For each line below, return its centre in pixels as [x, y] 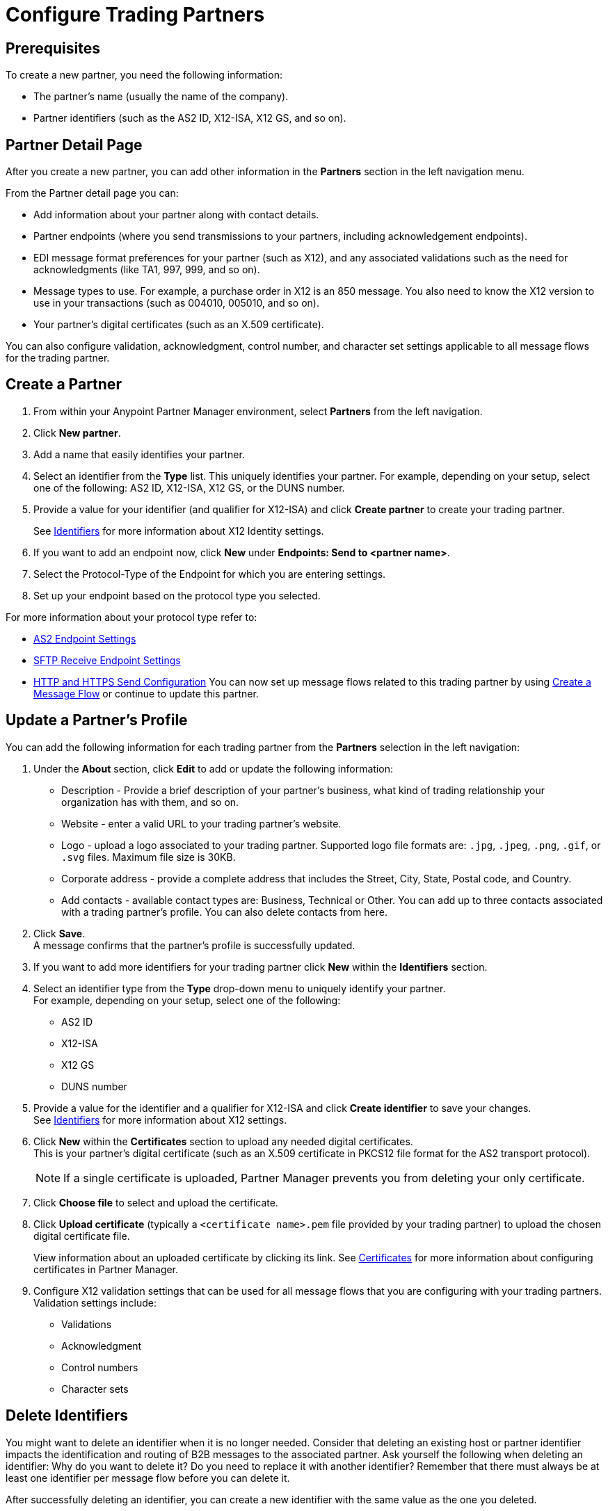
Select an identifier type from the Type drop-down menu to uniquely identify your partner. [240, 988]
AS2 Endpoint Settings [85, 638]
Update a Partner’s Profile [97, 720]
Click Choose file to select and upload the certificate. [156, 1202]
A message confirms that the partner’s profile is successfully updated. [194, 945]
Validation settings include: [95, 1302]
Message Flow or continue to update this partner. [146, 693]
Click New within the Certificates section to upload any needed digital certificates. [223, 1141]
